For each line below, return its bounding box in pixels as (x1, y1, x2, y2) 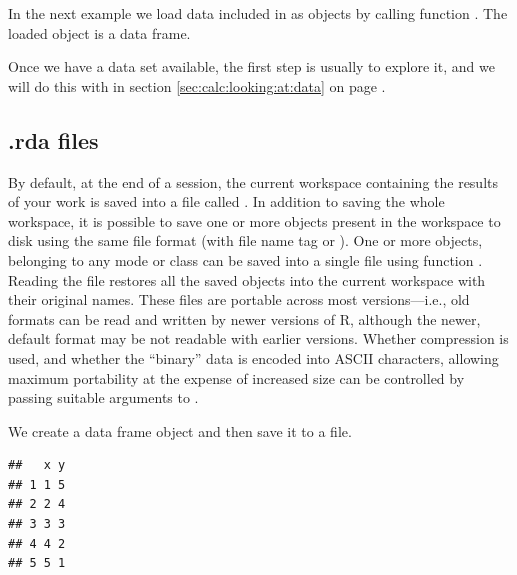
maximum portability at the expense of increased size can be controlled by (8, 367, 465, 388)
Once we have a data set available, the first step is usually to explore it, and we (8, 56, 495, 77)
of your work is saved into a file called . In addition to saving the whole (8, 191, 445, 212)
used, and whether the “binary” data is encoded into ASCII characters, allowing (8, 347, 499, 368)
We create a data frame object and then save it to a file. (8, 420, 352, 441)
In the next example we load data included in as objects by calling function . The (8, 3, 508, 23)
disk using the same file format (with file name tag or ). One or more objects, (8, 230, 483, 251)
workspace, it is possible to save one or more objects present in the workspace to (8, 210, 501, 231)
